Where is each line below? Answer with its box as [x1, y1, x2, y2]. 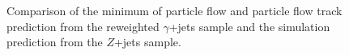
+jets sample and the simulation [168, 18, 330, 34]
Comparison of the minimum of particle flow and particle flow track [6, 2, 343, 18]
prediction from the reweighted [6, 18, 160, 34]
